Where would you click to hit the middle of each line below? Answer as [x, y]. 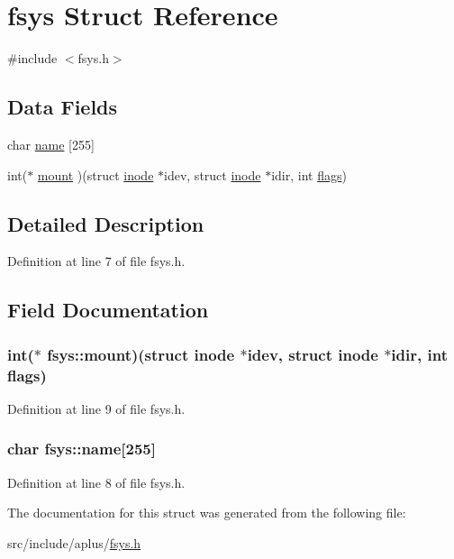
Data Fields [63, 107]
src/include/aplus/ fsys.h [74, 542]
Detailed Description [106, 223]
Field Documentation [108, 310]
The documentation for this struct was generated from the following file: [207, 513]
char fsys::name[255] [82, 449]
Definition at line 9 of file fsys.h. [96, 408]
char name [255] [51, 144]
